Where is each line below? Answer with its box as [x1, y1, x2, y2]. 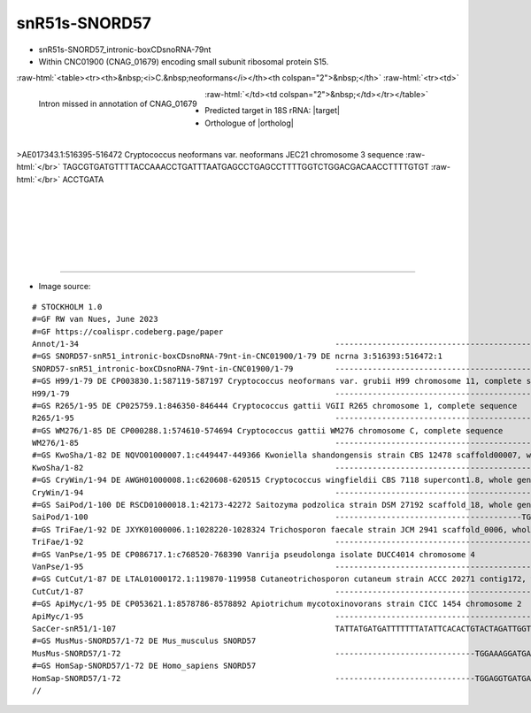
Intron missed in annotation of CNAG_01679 [38, 98, 198, 109]
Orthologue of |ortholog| [204, 118, 294, 128]
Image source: [38, 281, 91, 292]
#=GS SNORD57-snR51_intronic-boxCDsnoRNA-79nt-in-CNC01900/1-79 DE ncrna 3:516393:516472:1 [32, 351, 442, 362]
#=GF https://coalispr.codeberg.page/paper [32, 326, 224, 336]
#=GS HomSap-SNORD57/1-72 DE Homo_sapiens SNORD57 [32, 661, 257, 671]
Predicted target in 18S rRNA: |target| [204, 105, 341, 116]
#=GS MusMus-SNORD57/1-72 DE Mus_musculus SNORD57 [32, 636, 257, 646]
